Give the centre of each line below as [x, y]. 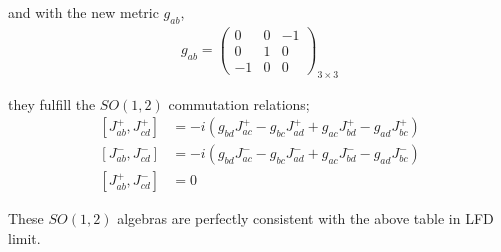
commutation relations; [239, 103]
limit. [24, 238]
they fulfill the [52, 103]
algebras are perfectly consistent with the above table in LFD [305, 218]
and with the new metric [83, 12]
